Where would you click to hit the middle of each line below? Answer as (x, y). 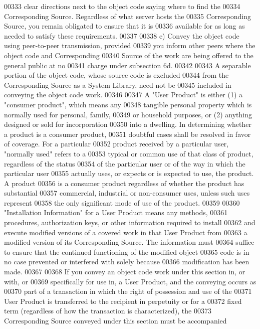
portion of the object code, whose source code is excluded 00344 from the (116, 75)
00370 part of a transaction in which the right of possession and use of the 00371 (128, 291)
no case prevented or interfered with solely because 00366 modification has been (127, 262)
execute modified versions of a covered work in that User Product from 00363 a (126, 232)
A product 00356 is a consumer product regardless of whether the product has (124, 183)
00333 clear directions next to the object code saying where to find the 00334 (122, 6)
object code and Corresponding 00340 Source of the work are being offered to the (129, 55)
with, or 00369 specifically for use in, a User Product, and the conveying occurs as (130, 281)
